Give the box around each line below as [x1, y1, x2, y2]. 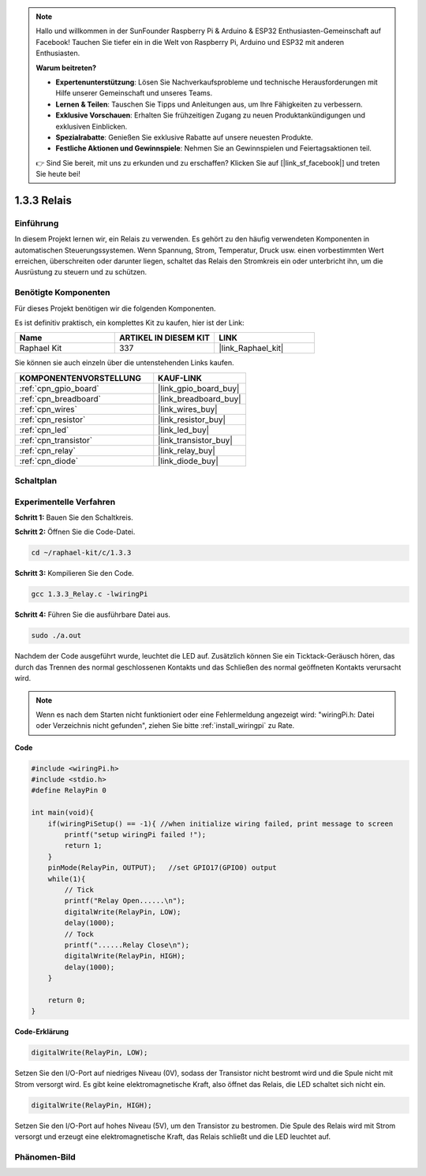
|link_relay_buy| [158, 445, 216, 456]
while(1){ [47, 874, 86, 883]
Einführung [14, 218, 59, 229]
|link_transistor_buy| [158, 435, 233, 446]
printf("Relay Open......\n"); [64, 896, 185, 905]
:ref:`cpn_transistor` [19, 435, 93, 446]
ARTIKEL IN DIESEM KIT [118, 332, 211, 343]
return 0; [47, 995, 86, 1005]
